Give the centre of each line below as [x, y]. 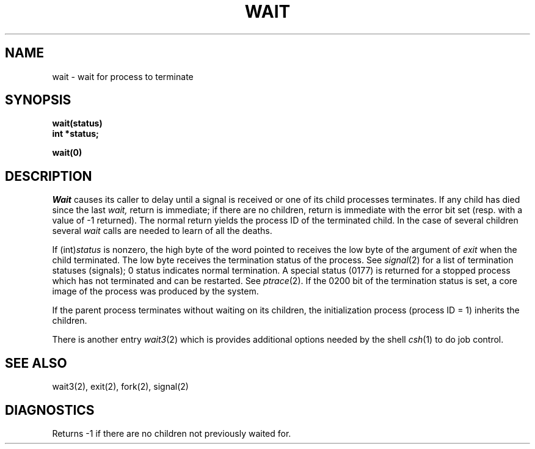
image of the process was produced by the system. [155, 291]
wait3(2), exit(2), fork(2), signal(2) [120, 387]
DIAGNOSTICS [50, 410]
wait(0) [67, 153]
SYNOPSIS [38, 100]
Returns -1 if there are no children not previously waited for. [172, 433]
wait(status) [77, 123]
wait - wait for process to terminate [123, 76]
